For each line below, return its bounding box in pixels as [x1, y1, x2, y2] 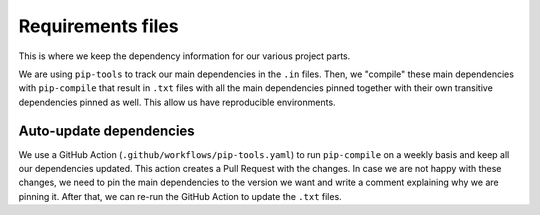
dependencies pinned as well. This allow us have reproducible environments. [18, 96, 336, 108]
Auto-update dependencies [18, 122, 195, 139]
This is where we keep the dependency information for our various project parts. [18, 50, 351, 62]
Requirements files [18, 15, 179, 37]
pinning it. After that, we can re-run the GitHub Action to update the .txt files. [18, 190, 342, 202]
